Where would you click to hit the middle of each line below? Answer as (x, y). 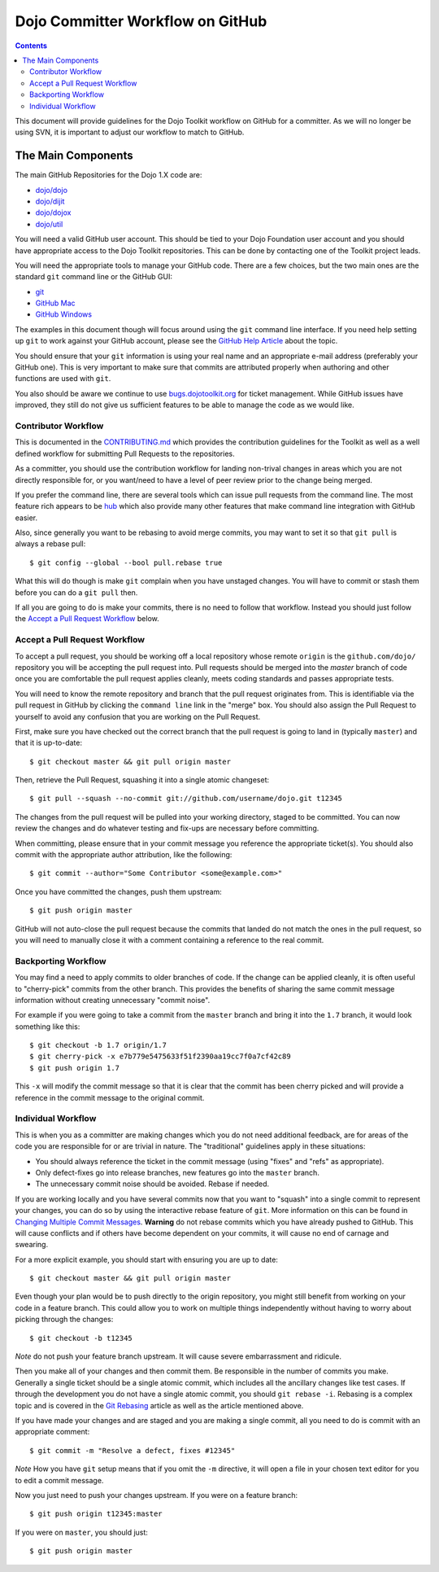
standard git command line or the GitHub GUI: (93, 277)
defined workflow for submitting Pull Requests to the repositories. (125, 453)
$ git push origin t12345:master (96, 1514)
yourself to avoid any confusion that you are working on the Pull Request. (138, 716)
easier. (26, 518)
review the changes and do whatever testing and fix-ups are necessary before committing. (167, 828)
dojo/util (49, 224)
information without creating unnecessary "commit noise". (113, 1000)
